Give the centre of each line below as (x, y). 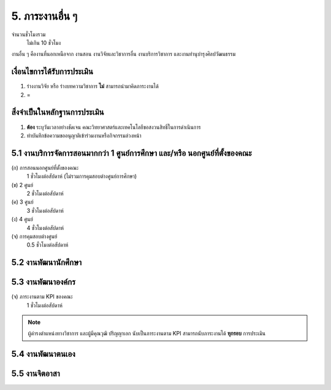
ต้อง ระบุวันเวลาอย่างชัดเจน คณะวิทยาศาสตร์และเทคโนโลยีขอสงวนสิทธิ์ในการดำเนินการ (114, 127)
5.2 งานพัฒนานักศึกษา (47, 263)
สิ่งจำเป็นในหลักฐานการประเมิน (58, 113)
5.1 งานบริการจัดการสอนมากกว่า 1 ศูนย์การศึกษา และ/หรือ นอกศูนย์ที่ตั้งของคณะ (132, 153)
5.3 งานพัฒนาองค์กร (44, 282)
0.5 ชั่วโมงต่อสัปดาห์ (48, 245)
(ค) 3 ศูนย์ (22, 202)
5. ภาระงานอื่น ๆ (44, 16)
